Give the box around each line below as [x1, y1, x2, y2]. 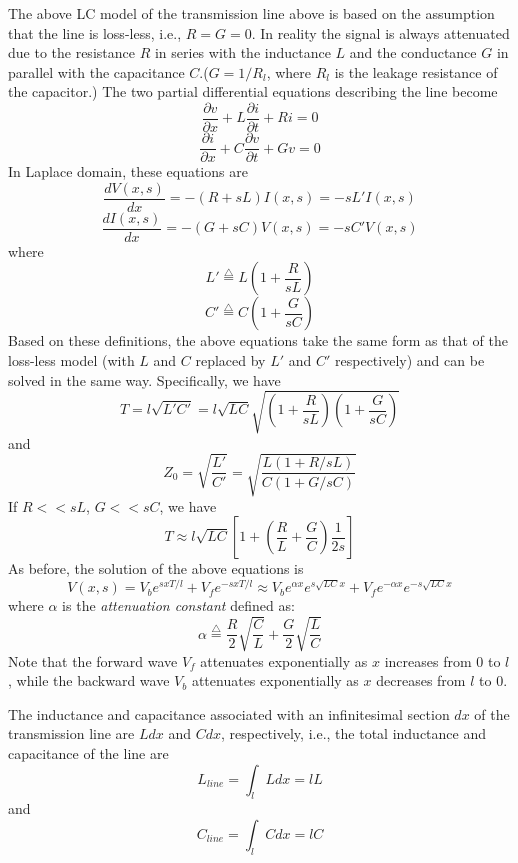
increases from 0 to [384, 650, 501, 671]
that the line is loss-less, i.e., [8, 22, 182, 43]
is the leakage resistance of [334, 61, 498, 82]
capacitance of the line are [8, 742, 169, 763]
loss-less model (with [8, 350, 135, 370]
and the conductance [349, 42, 477, 63]
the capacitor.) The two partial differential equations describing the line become [8, 81, 498, 102]
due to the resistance [8, 42, 135, 63]
